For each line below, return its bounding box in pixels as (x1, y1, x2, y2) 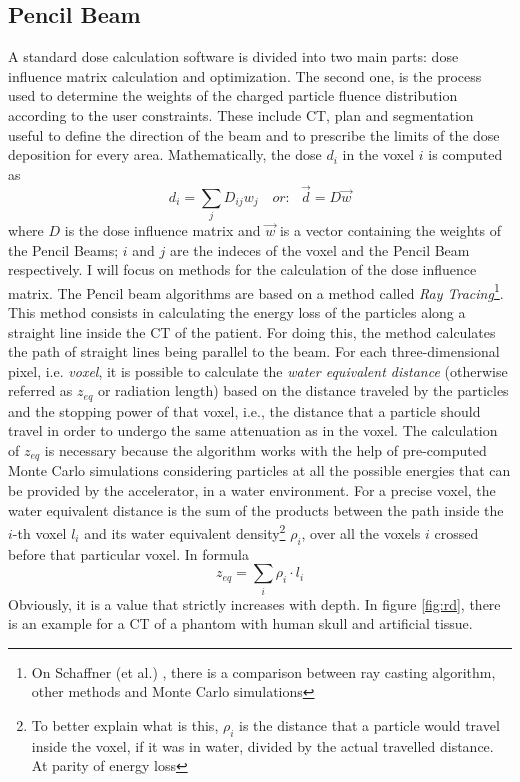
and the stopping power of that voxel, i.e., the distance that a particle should (8, 400, 481, 421)
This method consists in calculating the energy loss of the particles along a (8, 301, 466, 322)
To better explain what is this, (31, 714, 219, 735)
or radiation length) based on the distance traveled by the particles (97, 380, 509, 401)
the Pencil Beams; (8, 239, 119, 260)
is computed (428, 144, 503, 165)
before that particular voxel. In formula (8, 543, 249, 564)
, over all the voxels (301, 522, 421, 543)
